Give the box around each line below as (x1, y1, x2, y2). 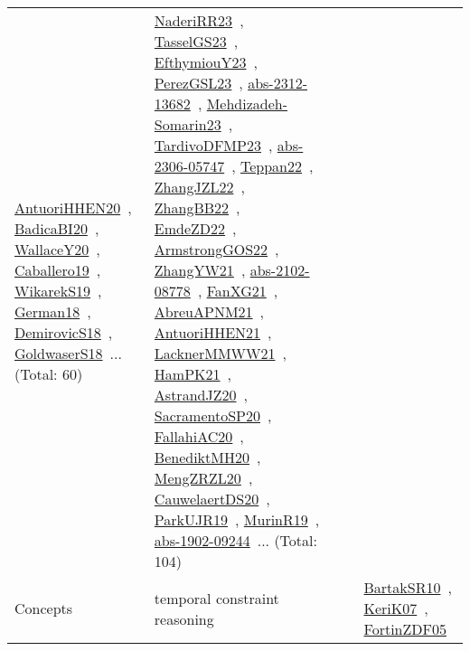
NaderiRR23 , (154, 10, 244, 31)
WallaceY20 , (14, 239, 100, 259)
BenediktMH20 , (154, 447, 261, 467)
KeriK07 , (363, 598, 428, 618)
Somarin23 (154, 114, 221, 135)
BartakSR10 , (363, 577, 452, 598)
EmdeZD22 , (154, 218, 237, 239)
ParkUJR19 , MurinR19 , (154, 509, 320, 530)
